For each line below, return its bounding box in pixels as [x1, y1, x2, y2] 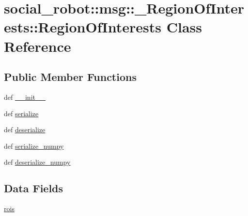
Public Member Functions [4, 69, 137, 84]
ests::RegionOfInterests [4, 17, 161, 37]
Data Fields [4, 181, 63, 196]
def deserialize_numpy [4, 157, 71, 167]
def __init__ [4, 92, 46, 102]
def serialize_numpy [4, 140, 64, 151]
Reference [4, 36, 71, 56]
